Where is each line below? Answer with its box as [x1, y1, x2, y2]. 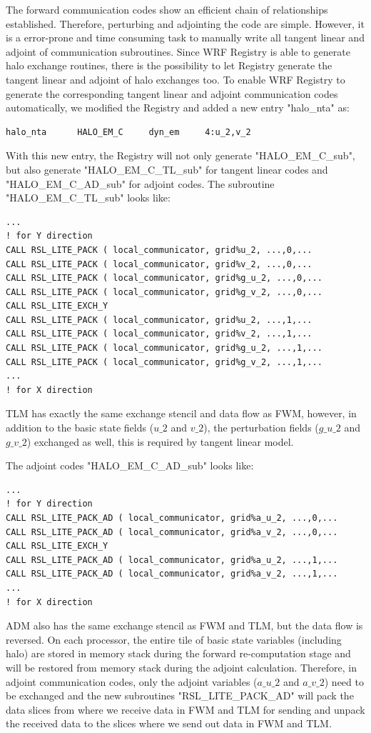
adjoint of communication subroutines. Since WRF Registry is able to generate [6, 44, 350, 59]
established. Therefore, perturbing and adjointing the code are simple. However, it [6, 16, 365, 31]
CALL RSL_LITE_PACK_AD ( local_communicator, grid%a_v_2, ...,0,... [6, 527, 338, 537]
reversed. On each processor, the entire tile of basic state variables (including [6, 632, 342, 647]
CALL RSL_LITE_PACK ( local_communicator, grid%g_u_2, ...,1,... [6, 343, 322, 354]
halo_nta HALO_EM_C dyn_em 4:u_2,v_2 [6, 126, 251, 137]
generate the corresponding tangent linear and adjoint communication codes [6, 86, 338, 101]
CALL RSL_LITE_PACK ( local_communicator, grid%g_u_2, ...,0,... [6, 273, 322, 284]
